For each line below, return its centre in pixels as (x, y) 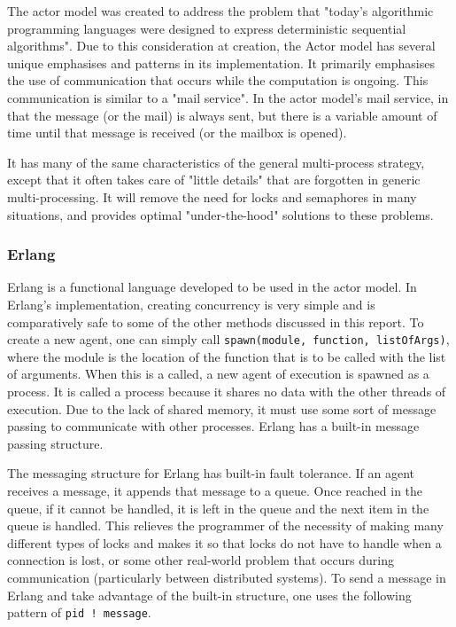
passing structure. (55, 443)
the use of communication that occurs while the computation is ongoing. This (218, 80)
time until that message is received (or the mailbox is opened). (177, 133)
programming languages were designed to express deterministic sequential (207, 28)
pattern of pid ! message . (79, 612)
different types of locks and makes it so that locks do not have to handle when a (224, 542)
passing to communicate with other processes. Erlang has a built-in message (213, 426)
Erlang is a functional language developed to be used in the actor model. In (212, 287)
